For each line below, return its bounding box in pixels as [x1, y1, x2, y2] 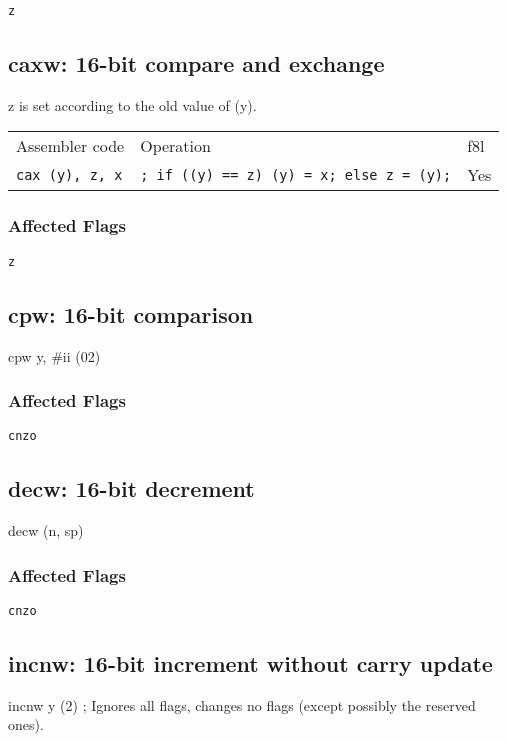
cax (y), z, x [16, 166, 123, 183]
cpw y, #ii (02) [8, 345, 101, 366]
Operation [140, 134, 211, 158]
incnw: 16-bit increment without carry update [8, 648, 493, 679]
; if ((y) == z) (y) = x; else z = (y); [140, 166, 452, 183]
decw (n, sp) [8, 520, 84, 541]
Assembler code [16, 134, 125, 158]
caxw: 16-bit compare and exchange [8, 48, 385, 79]
